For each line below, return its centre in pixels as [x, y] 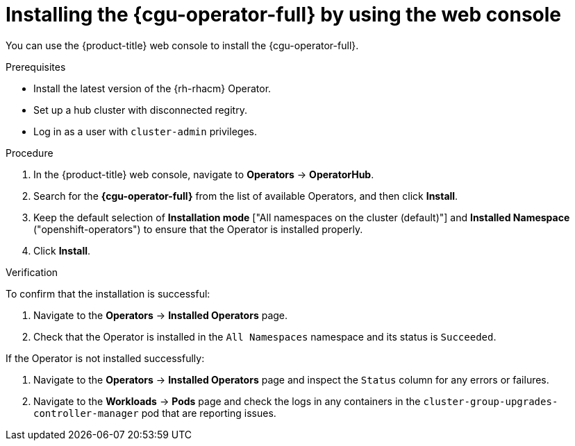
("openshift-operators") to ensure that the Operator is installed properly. [198, 229]
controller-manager [86, 413]
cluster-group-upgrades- [491, 401]
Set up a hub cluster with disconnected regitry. [140, 110]
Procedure [30, 153]
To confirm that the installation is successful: [108, 293]
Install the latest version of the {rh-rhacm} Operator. [152, 88]
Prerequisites [36, 67]
